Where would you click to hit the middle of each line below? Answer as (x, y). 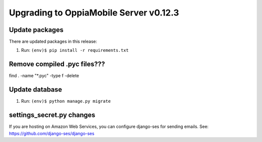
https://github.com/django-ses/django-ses (52, 133)
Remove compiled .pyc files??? (57, 64)
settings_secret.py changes (52, 115)
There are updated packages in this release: (53, 42)
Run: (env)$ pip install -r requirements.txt (75, 50)
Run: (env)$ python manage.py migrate (66, 101)
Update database (36, 90)
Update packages (36, 30)
